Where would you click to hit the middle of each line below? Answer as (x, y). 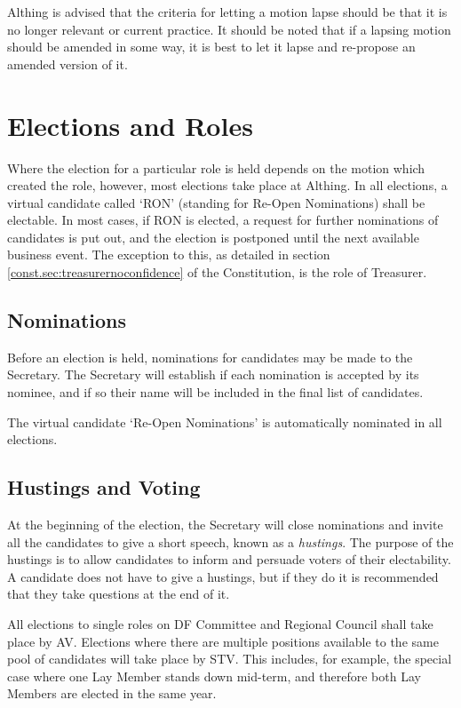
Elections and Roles (130, 125)
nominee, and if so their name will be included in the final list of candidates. (215, 392)
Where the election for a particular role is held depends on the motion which (216, 167)
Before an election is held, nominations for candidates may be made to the (210, 357)
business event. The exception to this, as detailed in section (169, 255)
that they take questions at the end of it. (119, 594)
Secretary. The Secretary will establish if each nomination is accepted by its (213, 374)
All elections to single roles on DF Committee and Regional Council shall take (220, 624)
